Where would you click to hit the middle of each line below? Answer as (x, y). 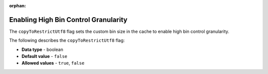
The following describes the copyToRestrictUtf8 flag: (67, 40)
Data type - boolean (42, 49)
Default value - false (44, 56)
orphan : (18, 6)
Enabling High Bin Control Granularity (68, 20)
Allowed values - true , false (53, 63)
